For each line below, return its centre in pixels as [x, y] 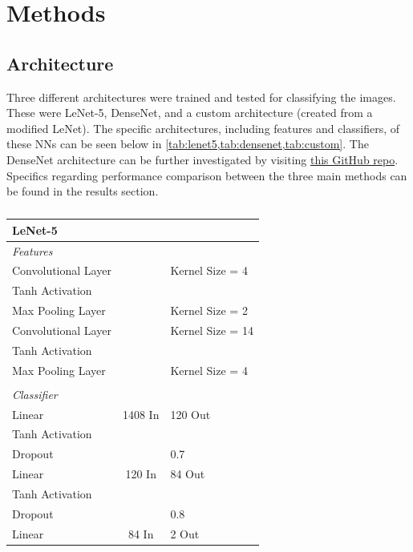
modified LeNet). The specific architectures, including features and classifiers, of [203, 128]
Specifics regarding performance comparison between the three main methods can [207, 175]
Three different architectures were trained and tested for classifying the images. [201, 97]
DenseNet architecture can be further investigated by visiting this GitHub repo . [202, 159]
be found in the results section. [83, 191]
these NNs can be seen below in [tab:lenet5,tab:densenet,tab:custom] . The [188, 144]
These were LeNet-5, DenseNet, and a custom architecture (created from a [190, 113]
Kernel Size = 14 [212, 330]
